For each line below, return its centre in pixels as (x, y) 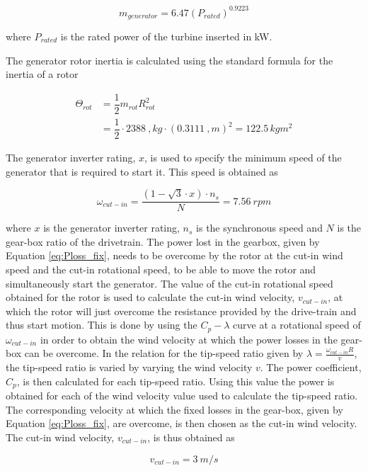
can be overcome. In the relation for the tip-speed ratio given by (164, 353)
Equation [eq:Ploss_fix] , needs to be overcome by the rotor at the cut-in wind (174, 255)
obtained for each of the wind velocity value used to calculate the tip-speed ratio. (182, 396)
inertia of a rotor (42, 74)
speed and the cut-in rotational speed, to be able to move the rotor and (161, 269)
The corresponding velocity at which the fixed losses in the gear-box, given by (174, 409)
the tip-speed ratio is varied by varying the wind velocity (129, 367)
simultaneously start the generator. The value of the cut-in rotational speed (169, 283)
